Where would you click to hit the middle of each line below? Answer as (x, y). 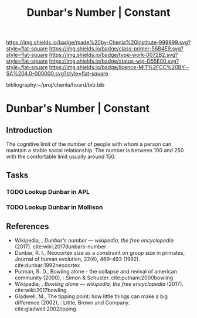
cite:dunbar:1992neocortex (47, 265)
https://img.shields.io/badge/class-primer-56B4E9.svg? (116, 49)
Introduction (29, 130)
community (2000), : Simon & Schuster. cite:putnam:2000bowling (94, 278)
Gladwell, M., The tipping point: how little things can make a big (91, 296)
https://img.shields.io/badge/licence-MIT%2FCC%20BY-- (119, 67)
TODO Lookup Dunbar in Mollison (55, 207)
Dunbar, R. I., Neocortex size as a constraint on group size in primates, (100, 253)
